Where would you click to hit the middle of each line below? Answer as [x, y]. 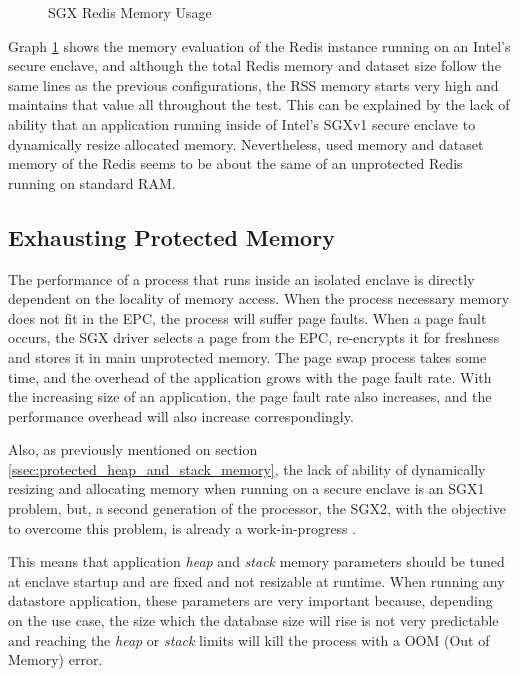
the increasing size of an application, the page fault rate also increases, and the [250, 396]
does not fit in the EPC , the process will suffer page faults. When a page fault [247, 317]
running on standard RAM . [92, 182]
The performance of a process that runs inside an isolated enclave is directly [241, 278]
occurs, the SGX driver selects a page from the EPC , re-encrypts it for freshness [254, 337]
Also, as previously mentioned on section [133, 449]
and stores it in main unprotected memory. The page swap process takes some [247, 356]
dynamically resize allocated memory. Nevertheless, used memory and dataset [246, 143]
